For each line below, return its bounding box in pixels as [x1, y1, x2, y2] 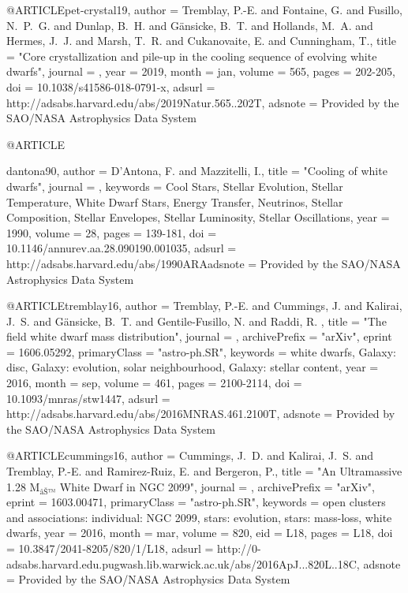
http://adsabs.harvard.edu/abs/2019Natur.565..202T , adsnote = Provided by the [6, 94, 399, 110]
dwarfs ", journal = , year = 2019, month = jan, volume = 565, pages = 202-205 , [6, 63, 395, 80]
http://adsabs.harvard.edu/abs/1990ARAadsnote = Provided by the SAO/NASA [6, 255, 401, 271]
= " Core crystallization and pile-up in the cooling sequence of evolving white [6, 47, 377, 64]
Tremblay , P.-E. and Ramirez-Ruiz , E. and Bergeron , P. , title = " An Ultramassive [6, 463, 402, 479]
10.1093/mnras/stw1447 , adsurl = [6, 390, 170, 406]
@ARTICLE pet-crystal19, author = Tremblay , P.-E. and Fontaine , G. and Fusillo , [6, 2, 402, 17]
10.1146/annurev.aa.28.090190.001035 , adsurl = [6, 240, 237, 256]
